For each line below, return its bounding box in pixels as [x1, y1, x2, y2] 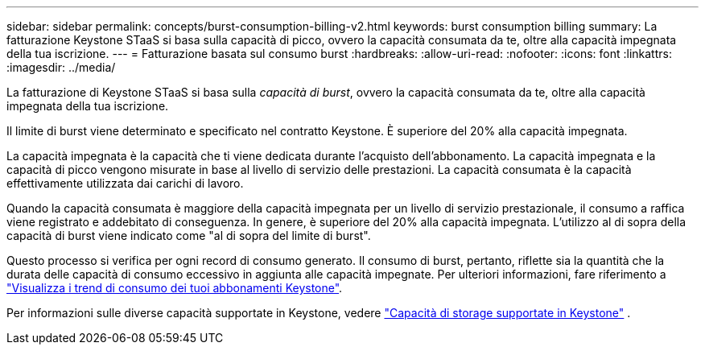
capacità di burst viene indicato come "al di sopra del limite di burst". [6, 229, 371, 242]
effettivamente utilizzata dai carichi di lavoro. [6, 176, 244, 190]
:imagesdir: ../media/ [6, 60, 116, 74]
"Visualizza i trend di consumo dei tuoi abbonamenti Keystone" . [6, 281, 343, 295]
